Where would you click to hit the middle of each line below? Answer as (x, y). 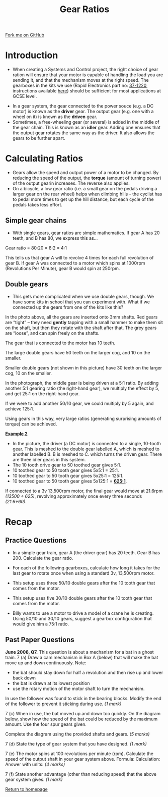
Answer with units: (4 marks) (35, 764)
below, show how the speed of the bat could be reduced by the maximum (81, 719)
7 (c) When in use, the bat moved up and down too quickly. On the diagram (83, 713)
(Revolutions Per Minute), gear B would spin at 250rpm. (63, 268)
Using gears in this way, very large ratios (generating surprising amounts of (83, 418)
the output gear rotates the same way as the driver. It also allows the (83, 133)
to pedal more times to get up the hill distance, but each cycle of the (83, 199)
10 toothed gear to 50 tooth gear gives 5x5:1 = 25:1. (66, 470)
